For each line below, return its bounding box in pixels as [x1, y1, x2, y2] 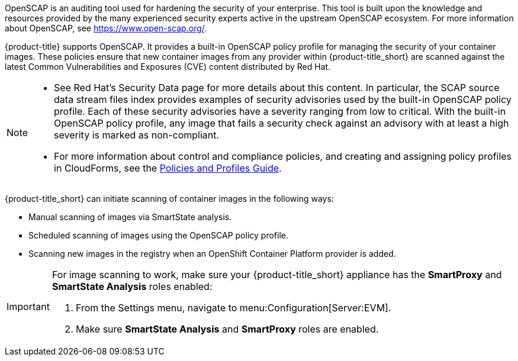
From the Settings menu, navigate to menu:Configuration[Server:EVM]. [75, 302, 391, 314]
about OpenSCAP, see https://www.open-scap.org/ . [5, 23, 207, 33]
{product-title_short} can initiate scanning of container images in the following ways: [5, 194, 334, 204]
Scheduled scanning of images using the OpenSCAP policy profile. [28, 230, 288, 240]
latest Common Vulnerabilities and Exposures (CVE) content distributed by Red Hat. [5, 62, 331, 72]
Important [7, 301, 50, 312]
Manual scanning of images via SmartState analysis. [28, 212, 232, 222]
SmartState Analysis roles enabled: [52, 281, 213, 292]
